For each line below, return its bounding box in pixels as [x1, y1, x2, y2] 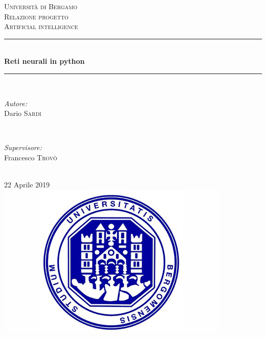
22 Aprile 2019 [4, 179, 50, 190]
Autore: [4, 98, 27, 108]
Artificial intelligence [4, 21, 78, 32]
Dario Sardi [4, 108, 41, 118]
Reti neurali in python [4, 56, 85, 66]
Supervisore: [4, 142, 42, 153]
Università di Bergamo [4, 1, 78, 11]
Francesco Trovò [4, 152, 57, 162]
